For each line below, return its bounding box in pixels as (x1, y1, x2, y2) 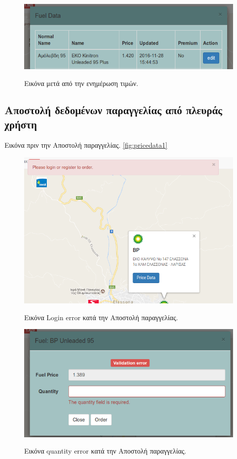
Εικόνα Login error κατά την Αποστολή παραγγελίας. (24, 312, 178, 322)
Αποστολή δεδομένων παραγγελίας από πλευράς (4, 102, 222, 117)
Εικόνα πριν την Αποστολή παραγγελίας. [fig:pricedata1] (4, 140, 168, 150)
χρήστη (4, 117, 37, 132)
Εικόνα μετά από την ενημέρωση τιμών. (24, 78, 138, 88)
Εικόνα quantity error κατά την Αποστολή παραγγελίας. (24, 446, 187, 456)
